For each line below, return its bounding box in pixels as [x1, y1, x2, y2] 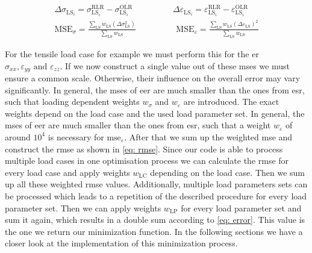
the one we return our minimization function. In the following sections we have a [5, 225, 303, 237]
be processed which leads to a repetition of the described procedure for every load [5, 189, 307, 202]
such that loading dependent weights [5, 95, 140, 108]
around [5, 130, 31, 143]
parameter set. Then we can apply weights [5, 201, 161, 214]
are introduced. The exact [183, 95, 279, 108]
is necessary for [48, 130, 104, 143]
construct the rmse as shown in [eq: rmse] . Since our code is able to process [5, 142, 283, 155]
